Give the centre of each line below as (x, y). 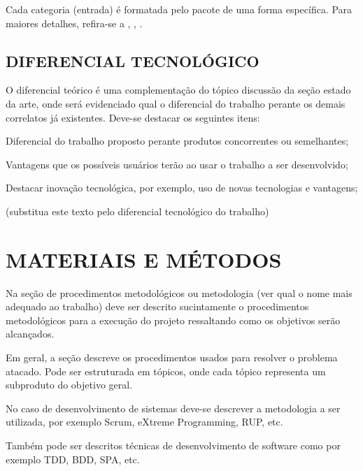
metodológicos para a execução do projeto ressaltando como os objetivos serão (173, 320)
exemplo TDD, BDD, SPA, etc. (73, 459)
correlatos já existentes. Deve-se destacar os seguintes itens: (133, 117)
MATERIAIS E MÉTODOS (144, 259)
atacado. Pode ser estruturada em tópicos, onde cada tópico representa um (166, 371)
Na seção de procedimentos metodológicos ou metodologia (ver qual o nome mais (179, 292)
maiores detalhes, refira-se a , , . (74, 23)
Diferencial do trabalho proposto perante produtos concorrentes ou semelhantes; (177, 141)
